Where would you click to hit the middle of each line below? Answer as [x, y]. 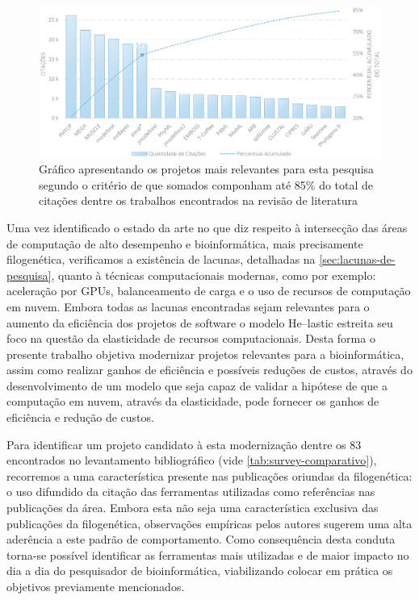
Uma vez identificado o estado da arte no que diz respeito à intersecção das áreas [207, 227]
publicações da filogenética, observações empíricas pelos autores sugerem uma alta [209, 523]
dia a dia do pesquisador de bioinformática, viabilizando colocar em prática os [200, 571]
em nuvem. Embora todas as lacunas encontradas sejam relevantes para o [188, 306]
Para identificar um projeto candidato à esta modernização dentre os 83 [184, 444]
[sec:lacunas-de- [357, 259]
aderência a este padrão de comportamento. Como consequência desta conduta [201, 539]
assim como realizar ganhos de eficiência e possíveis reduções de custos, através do [209, 370]
